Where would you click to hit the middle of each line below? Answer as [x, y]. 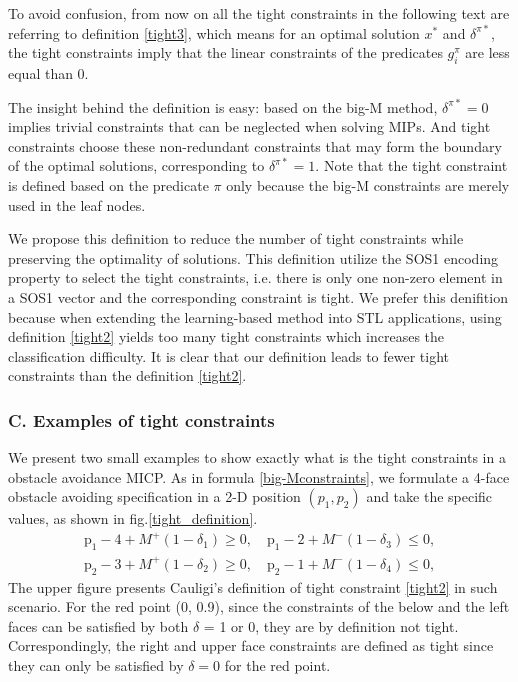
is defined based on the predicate [108, 184]
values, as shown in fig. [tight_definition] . [133, 518]
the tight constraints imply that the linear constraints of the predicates [225, 52]
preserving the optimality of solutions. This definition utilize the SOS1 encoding [253, 257]
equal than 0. [48, 72]
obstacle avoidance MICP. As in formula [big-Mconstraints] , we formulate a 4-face [259, 476]
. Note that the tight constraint [411, 165]
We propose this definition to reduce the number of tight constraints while [236, 238]
